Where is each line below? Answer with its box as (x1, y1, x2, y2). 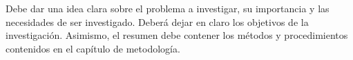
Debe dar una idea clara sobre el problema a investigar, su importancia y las (6, 1, 330, 15)
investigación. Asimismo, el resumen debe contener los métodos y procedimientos (6, 28, 348, 42)
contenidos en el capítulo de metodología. (6, 41, 180, 55)
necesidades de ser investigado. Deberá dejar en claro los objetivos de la (6, 14, 309, 29)
